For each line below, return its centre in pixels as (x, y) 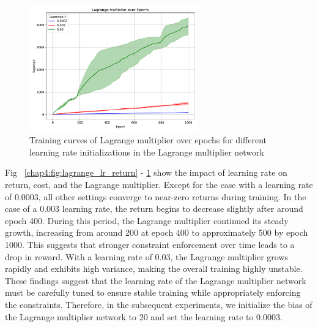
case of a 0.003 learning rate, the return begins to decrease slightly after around (154, 209)
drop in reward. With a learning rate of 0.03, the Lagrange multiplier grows (147, 256)
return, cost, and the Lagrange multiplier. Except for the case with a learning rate (159, 185)
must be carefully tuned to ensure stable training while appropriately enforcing (153, 292)
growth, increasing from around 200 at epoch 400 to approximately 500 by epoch (157, 232)
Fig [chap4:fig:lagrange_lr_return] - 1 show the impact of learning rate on (146, 172)
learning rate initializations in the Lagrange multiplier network (147, 152)
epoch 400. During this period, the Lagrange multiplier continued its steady (147, 220)
